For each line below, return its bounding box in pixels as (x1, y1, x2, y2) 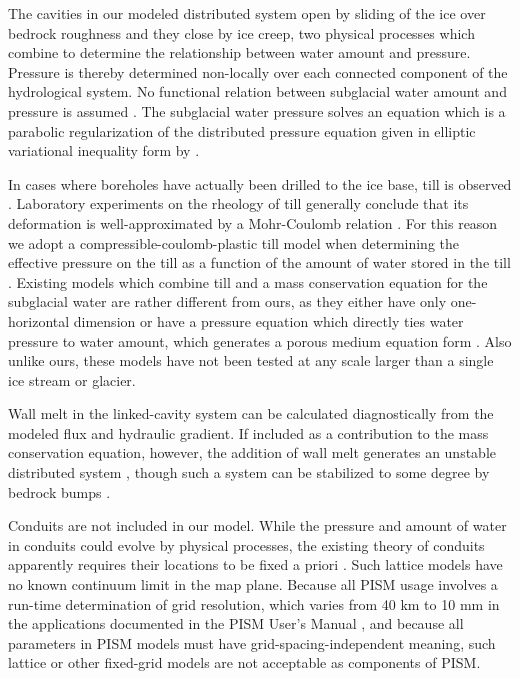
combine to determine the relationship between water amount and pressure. (8, 42, 471, 63)
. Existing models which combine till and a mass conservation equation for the (8, 271, 488, 292)
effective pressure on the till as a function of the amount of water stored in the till (8, 252, 511, 273)
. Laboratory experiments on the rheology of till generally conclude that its (8, 193, 469, 214)
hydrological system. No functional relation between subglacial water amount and (8, 81, 507, 102)
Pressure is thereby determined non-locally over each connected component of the (8, 61, 508, 82)
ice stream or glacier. (8, 369, 136, 390)
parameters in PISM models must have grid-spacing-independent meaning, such (8, 632, 496, 653)
